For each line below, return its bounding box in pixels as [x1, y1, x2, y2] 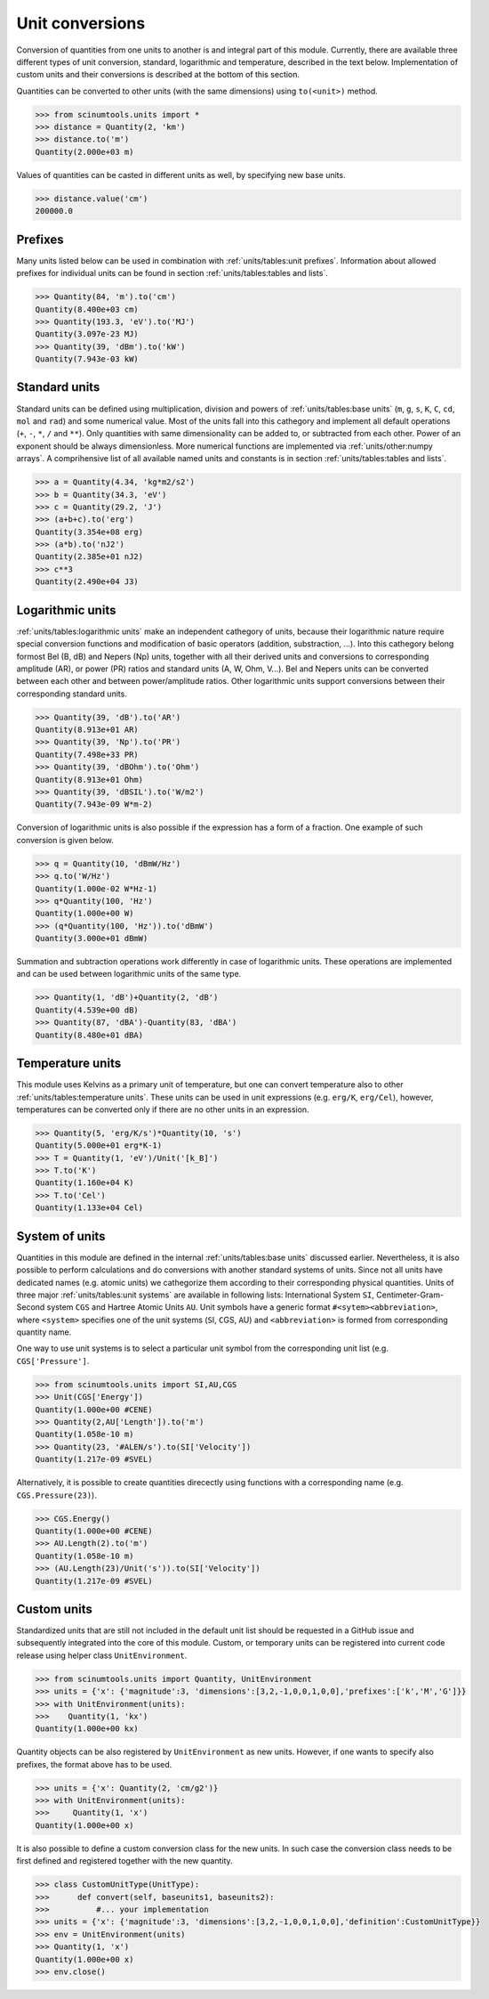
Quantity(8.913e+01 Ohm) [35, 775, 144, 784]
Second [16, 1302, 45, 1312]
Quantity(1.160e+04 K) [35, 1178, 134, 1188]
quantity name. [16, 1327, 72, 1337]
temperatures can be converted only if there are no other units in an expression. [16, 1104, 310, 1115]
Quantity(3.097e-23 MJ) [35, 329, 140, 339]
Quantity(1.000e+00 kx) [35, 1724, 140, 1734]
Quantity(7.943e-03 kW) [35, 354, 140, 364]
